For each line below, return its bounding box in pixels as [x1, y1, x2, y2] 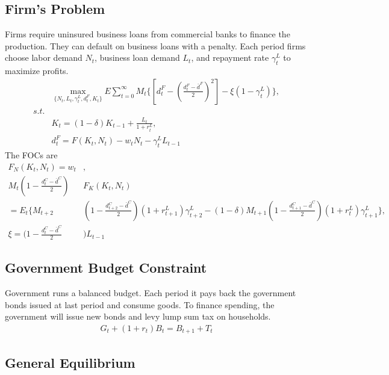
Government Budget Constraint [5, 258, 207, 277]
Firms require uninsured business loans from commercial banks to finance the [5, 28, 290, 40]
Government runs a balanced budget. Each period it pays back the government [5, 287, 296, 299]
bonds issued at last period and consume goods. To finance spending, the [5, 298, 275, 311]
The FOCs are [5, 149, 58, 161]
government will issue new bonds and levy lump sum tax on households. [5, 310, 271, 323]
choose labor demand [5, 51, 82, 64]
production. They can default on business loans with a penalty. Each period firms [5, 39, 306, 52]
